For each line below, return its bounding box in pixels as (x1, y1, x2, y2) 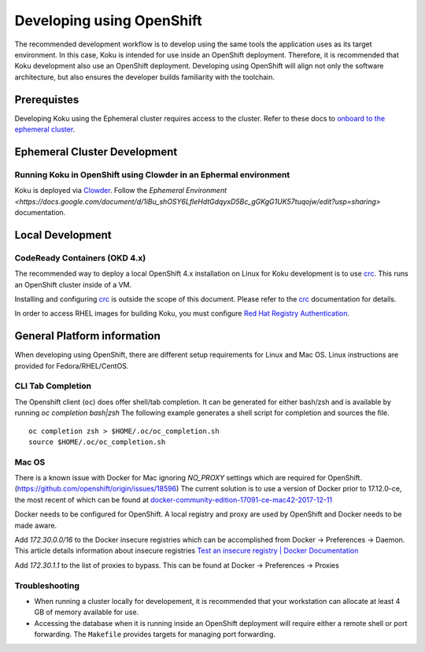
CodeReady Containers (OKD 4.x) (14, 252, 146, 263)
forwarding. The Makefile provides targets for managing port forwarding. (34, 630, 275, 639)
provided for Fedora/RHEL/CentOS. (14, 361, 129, 370)
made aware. (14, 520, 57, 530)
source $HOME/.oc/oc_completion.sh (28, 437, 166, 446)
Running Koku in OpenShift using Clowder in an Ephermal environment (14, 169, 290, 180)
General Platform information (14, 329, 161, 343)
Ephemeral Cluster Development (14, 145, 178, 158)
